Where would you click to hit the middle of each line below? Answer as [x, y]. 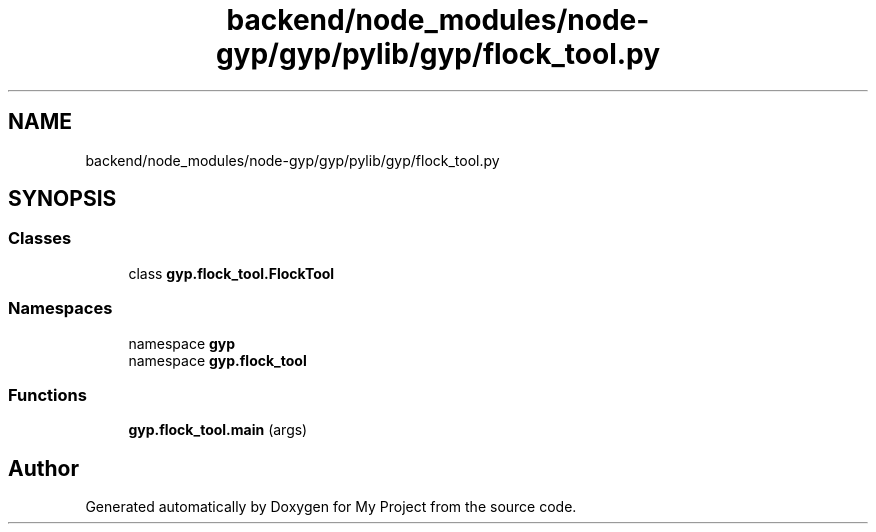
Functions [47, 394]
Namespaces [60, 308]
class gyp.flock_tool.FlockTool [231, 273]
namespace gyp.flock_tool [217, 360]
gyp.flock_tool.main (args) [218, 430]
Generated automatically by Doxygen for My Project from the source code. [331, 507]
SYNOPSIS [62, 199]
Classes [40, 238]
